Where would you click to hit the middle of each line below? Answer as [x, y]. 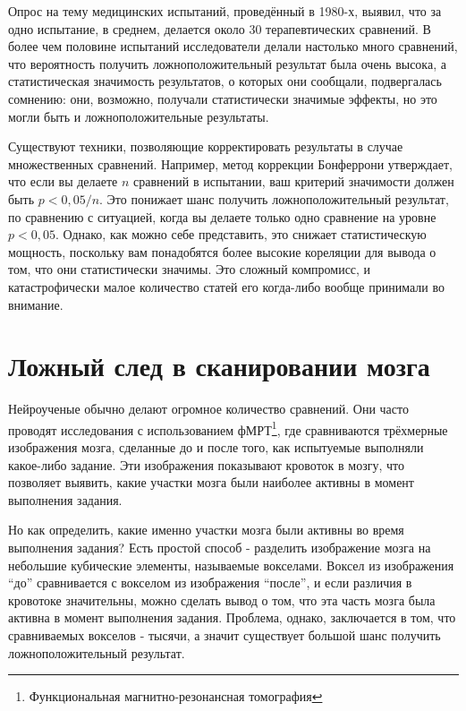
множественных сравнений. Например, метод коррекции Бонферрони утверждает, [230, 163]
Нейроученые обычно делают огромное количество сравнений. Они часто [208, 409]
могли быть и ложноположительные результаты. [139, 116]
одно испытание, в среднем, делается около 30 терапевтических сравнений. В [220, 28]
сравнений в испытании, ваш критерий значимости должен [294, 181]
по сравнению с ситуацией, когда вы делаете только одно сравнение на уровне [222, 216]
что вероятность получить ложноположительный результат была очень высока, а [227, 63]
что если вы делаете [63, 181]
